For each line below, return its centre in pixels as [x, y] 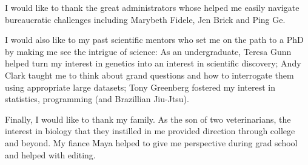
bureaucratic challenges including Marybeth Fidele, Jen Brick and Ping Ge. [145, 19]
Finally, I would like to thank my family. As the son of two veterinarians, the [148, 119]
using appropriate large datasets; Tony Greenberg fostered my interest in [140, 87]
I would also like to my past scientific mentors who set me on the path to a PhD [154, 40]
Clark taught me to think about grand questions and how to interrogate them [149, 75]
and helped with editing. [50, 154]
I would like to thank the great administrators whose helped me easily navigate [152, 7]
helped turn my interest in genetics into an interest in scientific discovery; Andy [153, 63]
